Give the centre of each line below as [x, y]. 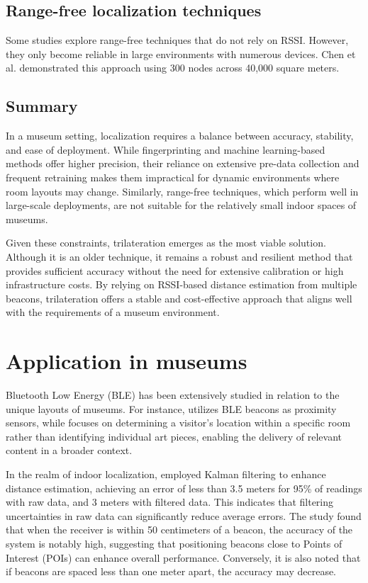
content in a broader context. [69, 450]
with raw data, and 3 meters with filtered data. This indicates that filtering [170, 502]
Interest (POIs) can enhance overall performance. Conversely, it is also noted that [183, 557]
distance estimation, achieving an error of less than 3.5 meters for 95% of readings [184, 488]
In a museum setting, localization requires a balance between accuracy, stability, [180, 136]
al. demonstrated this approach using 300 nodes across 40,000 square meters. [173, 68]
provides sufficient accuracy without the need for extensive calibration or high [175, 270]
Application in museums [127, 361]
